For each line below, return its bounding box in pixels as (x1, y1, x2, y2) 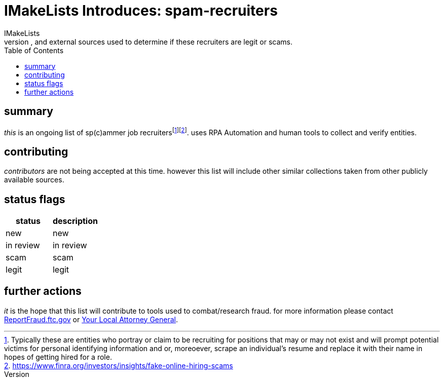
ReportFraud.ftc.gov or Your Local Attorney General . (4, 315, 178, 324)
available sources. (4, 175, 64, 184)
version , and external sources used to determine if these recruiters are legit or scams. (4, 37, 292, 46)
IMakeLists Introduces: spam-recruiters (4, 2, 278, 19)
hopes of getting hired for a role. (4, 352, 112, 361)
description (52, 215, 98, 226)
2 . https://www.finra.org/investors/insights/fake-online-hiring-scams (4, 361, 233, 370)
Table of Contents (4, 46, 64, 55)
